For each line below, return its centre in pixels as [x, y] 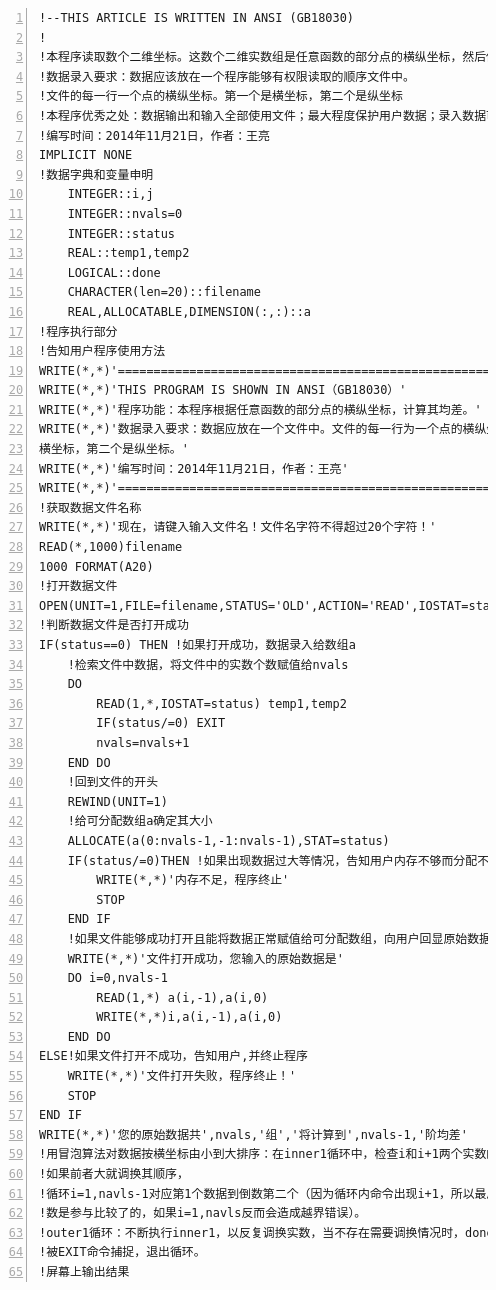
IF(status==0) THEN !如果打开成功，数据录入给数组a [197, 645]
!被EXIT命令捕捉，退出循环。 [122, 1252]
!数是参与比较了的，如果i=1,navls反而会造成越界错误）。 [203, 1213]
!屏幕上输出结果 [84, 1272]
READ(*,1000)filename [111, 547]
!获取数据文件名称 [90, 507]
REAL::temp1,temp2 [128, 253]
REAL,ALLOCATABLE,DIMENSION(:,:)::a [189, 311]
